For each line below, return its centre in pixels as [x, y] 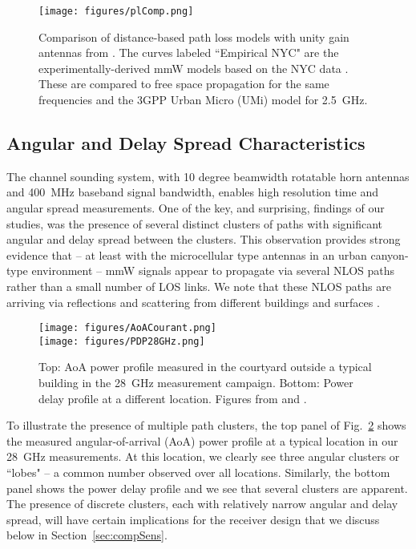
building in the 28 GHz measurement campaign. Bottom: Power [196, 383]
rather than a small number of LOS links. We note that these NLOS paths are [199, 286]
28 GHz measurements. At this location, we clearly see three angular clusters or [203, 456]
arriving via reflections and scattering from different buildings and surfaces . [193, 302]
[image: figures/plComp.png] [116, 11]
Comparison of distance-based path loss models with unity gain [194, 36]
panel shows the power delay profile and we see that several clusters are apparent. [207, 488]
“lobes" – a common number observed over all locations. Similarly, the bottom [198, 472]
